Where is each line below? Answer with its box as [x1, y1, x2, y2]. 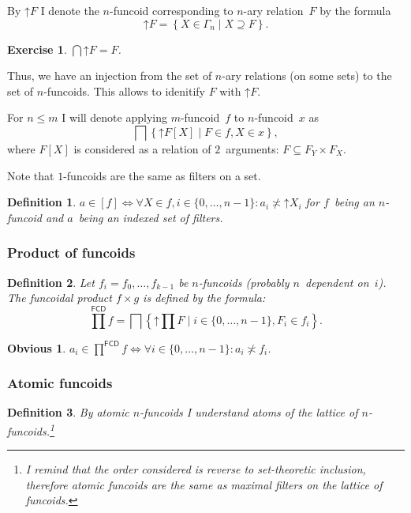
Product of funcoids [7, 243, 136, 262]
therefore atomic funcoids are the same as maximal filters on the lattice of [25, 476, 383, 492]
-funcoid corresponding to [109, 2, 234, 18]
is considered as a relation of [73, 140, 211, 157]
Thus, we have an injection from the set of [7, 67, 212, 84]
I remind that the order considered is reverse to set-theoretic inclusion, [25, 461, 366, 477]
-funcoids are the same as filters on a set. [63, 167, 261, 183]
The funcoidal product [7, 289, 112, 306]
